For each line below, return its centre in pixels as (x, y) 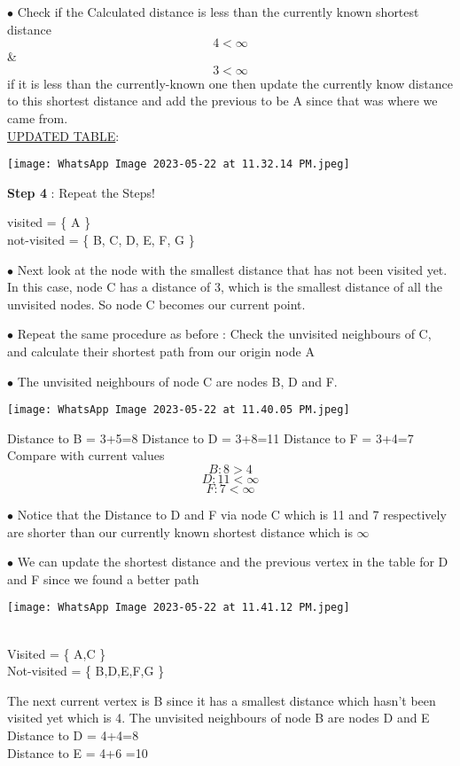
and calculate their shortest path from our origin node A (161, 351)
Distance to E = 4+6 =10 (78, 752)
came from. (38, 117)
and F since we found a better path (103, 578)
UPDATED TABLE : (63, 135)
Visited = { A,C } (57, 653)
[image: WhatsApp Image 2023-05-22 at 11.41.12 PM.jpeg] (179, 608)
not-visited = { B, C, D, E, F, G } (101, 239)
